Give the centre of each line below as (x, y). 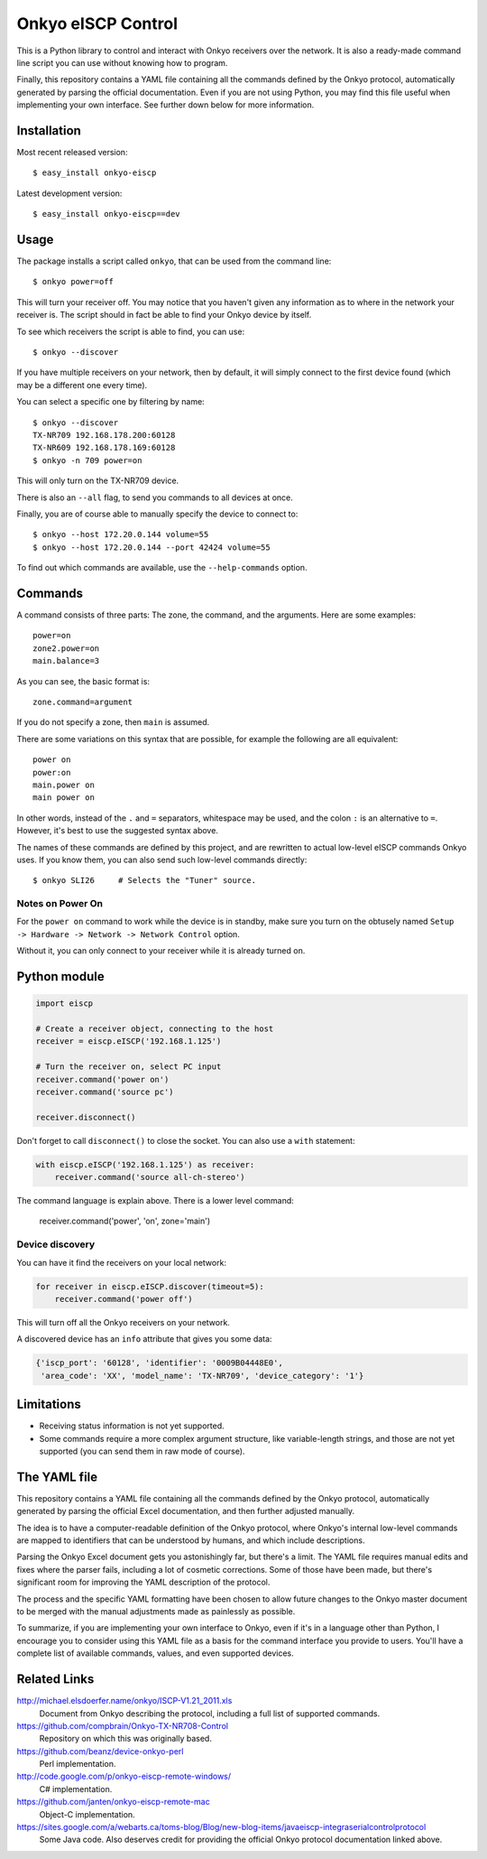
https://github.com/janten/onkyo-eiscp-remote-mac (114, 1802)
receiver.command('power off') (124, 1299)
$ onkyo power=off (74, 282)
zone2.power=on (66, 648)
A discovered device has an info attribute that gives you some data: (144, 1339)
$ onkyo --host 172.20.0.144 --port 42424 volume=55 (152, 547)
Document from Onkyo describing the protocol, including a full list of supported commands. (210, 1713)
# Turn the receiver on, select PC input (129, 1067)
